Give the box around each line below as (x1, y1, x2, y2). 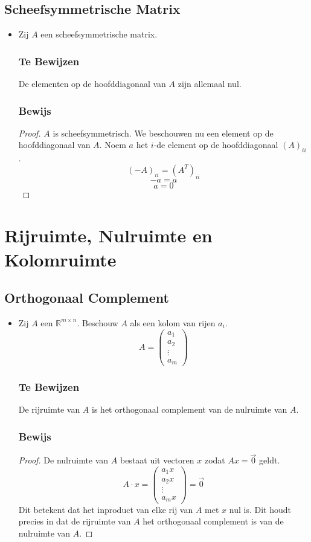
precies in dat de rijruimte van (18, 515, 131, 527)
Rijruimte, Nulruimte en (4, 223, 213, 248)
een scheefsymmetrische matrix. (40, 28, 158, 40)
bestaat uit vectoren (120, 454, 194, 466)
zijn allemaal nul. (178, 77, 242, 90)
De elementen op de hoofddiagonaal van (18, 77, 166, 90)
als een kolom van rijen (130, 316, 216, 329)
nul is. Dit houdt (229, 503, 291, 515)
